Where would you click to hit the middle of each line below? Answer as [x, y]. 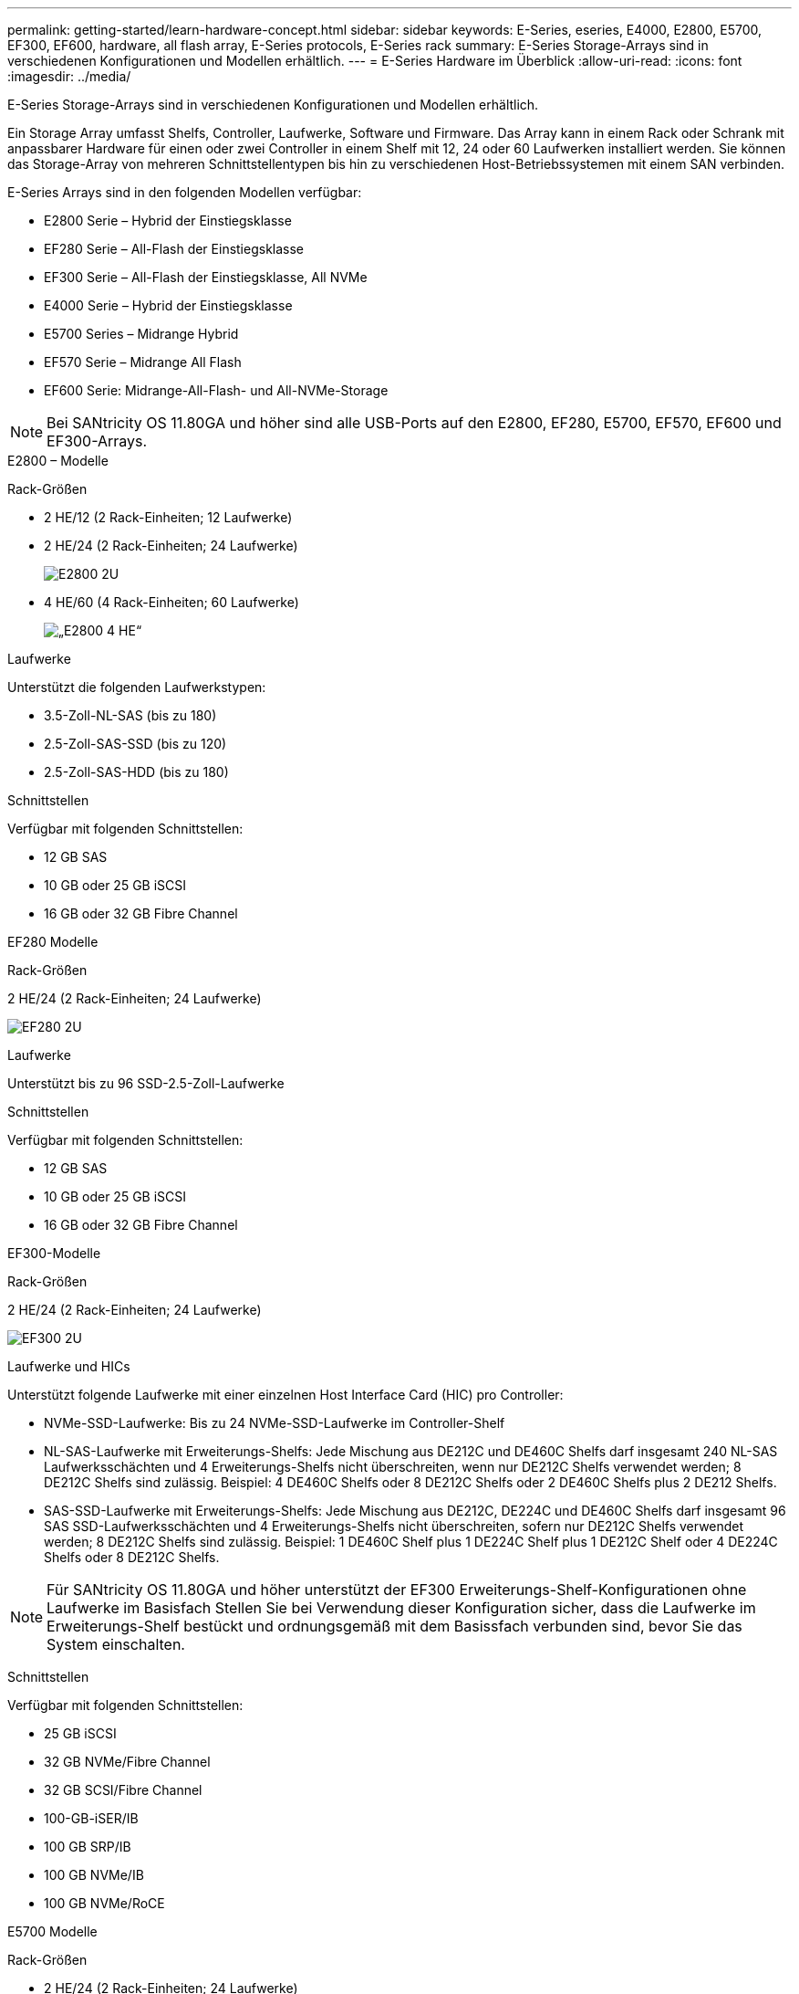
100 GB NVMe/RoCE [104, 1903]
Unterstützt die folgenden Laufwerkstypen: [137, 687]
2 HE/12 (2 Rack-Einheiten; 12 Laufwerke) [168, 517]
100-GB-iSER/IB [91, 1818]
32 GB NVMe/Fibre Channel [127, 1762]
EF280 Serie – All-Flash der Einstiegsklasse [174, 249]
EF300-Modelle [54, 1253]
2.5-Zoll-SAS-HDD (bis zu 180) [136, 772]
